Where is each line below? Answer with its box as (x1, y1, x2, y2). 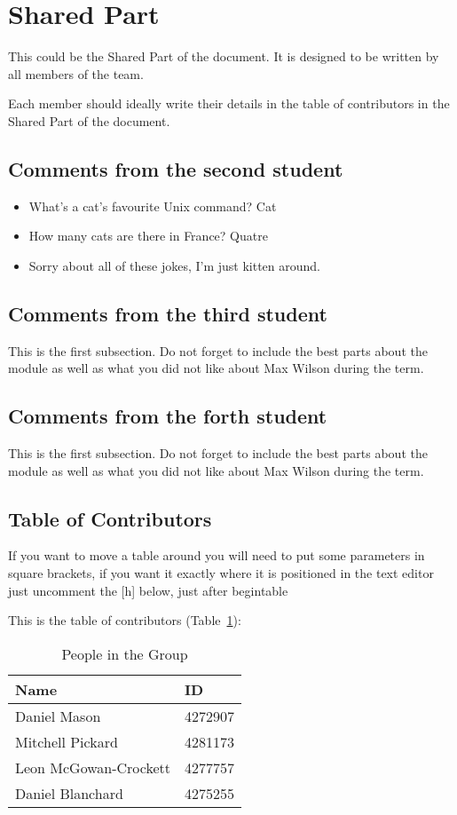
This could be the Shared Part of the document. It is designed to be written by (8, 47, 439, 66)
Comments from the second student (8, 154, 343, 182)
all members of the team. (8, 64, 144, 83)
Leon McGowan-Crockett (15, 756, 171, 778)
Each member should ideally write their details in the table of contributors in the (8, 94, 450, 113)
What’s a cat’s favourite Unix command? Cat (28, 196, 277, 215)
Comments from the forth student (8, 402, 327, 430)
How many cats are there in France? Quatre (28, 226, 268, 245)
